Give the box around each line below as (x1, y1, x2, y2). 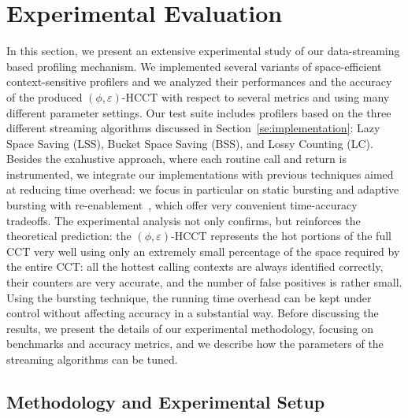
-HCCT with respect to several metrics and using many (121, 88, 390, 105)
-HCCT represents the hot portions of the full (171, 227, 391, 244)
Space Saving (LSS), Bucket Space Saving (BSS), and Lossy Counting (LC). (6, 135, 373, 151)
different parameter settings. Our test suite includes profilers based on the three (6, 104, 391, 120)
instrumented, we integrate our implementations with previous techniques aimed (6, 165, 394, 182)
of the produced (6, 88, 83, 105)
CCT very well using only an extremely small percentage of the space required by (6, 242, 400, 259)
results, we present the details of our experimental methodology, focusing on (6, 320, 374, 336)
